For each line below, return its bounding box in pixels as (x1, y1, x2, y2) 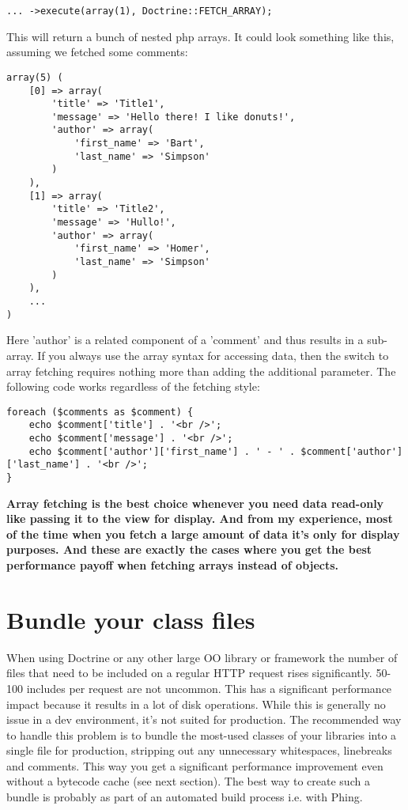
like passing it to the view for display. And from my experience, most (6, 510, 393, 527)
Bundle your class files (6, 603, 255, 635)
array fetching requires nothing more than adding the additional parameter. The (6, 362, 396, 379)
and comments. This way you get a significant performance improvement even (6, 757, 383, 774)
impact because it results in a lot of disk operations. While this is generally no (6, 695, 386, 712)
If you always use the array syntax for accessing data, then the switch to (37, 346, 389, 363)
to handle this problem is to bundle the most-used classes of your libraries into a (6, 726, 397, 743)
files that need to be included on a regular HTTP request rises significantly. (6, 664, 372, 681)
